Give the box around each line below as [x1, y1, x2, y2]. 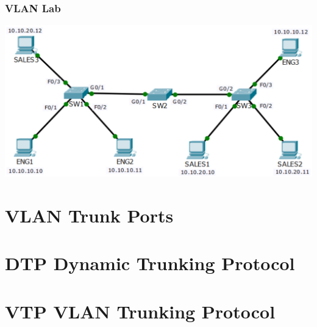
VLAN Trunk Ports [5, 203, 174, 228]
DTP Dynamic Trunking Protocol [5, 251, 295, 276]
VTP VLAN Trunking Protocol [5, 298, 276, 323]
